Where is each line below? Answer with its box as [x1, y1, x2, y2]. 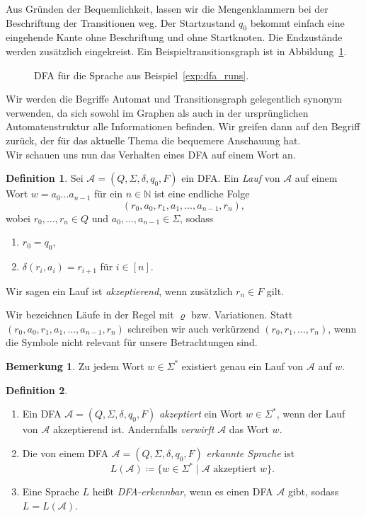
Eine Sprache [22, 484, 79, 499]
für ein [94, 186, 123, 201]
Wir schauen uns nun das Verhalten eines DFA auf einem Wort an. [6, 146, 296, 161]
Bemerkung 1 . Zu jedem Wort [6, 358, 144, 373]
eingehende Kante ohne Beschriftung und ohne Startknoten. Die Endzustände [6, 30, 343, 45]
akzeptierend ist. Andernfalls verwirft [52, 422, 215, 437]
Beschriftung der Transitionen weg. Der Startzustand [6, 15, 236, 30]
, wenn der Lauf [276, 406, 345, 421]
